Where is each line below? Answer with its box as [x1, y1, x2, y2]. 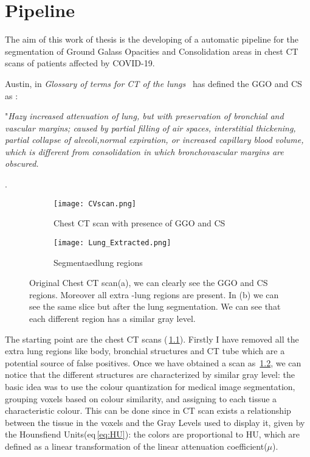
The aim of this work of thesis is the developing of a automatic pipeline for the [5, 33, 298, 46]
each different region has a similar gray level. [29, 312, 196, 324]
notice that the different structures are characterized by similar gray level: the [5, 368, 295, 381]
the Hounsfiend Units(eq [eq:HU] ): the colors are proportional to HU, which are [5, 428, 300, 441]
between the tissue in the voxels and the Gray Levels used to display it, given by [5, 416, 305, 428]
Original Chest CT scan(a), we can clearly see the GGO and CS [29, 276, 268, 289]
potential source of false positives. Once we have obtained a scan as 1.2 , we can [5, 356, 301, 369]
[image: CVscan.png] [53, 199, 137, 208]
